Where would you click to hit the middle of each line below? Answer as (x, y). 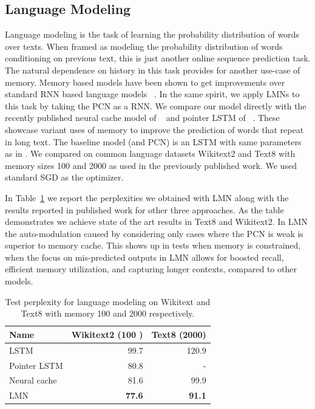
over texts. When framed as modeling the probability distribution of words (144, 46)
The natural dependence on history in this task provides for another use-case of (153, 70)
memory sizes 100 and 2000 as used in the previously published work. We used (151, 165)
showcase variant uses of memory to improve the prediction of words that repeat (154, 129)
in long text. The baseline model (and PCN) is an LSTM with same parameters (153, 141)
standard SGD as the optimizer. (64, 177)
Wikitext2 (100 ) (107, 334)
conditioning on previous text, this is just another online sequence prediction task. (158, 58)
